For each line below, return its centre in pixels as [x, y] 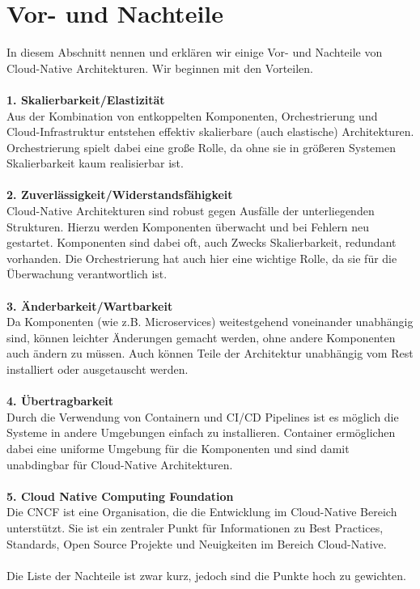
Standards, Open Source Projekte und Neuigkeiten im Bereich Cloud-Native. [197, 543]
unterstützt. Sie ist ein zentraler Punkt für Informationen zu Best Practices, [195, 527]
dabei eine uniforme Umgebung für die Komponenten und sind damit [178, 448]
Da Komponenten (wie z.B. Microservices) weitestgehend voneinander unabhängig [210, 322]
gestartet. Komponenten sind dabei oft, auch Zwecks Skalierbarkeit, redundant [202, 242]
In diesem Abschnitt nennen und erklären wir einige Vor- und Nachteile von [195, 52]
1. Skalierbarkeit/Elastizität [86, 99]
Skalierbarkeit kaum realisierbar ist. [95, 163]
